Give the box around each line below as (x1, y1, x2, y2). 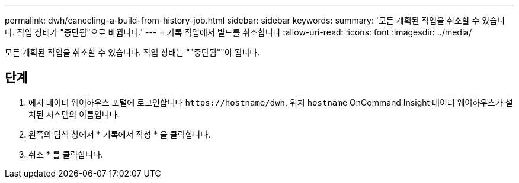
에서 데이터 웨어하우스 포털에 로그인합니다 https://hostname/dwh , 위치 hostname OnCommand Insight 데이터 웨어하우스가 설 (28, 97, 513, 107)
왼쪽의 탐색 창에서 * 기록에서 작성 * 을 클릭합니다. (28, 129, 211, 139)
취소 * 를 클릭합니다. (28, 149, 103, 159)
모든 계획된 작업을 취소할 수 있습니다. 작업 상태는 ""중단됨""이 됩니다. (5, 47, 260, 57)
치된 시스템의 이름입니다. (28, 109, 120, 119)
